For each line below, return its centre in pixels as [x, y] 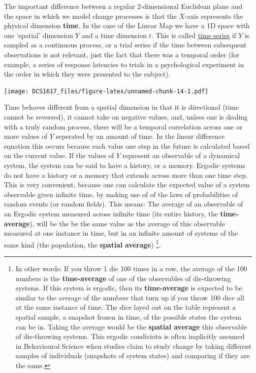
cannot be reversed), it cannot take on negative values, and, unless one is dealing [126, 117]
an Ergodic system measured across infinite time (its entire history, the [111, 213]
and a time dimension [114, 35]
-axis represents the [214, 16]
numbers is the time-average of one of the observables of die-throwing [123, 278]
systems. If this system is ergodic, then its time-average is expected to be [129, 288]
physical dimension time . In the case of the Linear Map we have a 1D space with [127, 25]
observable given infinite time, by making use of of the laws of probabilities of [121, 194]
